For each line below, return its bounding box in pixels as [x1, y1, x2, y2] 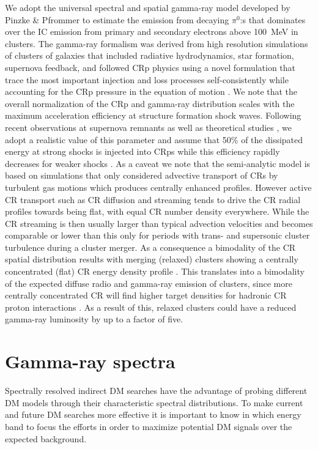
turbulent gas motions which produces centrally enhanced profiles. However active [5, 180, 312, 193]
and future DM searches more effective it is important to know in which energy [5, 408, 301, 421]
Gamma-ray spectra [5, 349, 176, 374]
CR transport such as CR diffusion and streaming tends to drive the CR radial [5, 193, 301, 206]
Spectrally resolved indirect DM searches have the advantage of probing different [5, 384, 308, 397]
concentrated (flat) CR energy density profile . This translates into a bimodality [5, 265, 305, 278]
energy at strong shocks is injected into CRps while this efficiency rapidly [5, 145, 280, 158]
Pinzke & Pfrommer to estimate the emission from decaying [5, 13, 229, 26]
